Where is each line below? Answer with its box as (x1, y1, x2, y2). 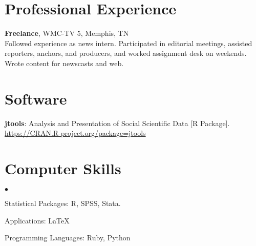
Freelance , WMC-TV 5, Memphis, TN (5, 28, 129, 38)
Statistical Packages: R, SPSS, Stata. (5, 197, 121, 208)
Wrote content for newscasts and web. (5, 57, 124, 68)
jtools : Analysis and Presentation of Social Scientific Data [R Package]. (5, 117, 230, 128)
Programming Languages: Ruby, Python (5, 232, 131, 243)
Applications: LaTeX (5, 215, 70, 225)
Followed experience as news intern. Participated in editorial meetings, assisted (5, 37, 252, 48)
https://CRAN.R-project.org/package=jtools (5, 128, 146, 138)
